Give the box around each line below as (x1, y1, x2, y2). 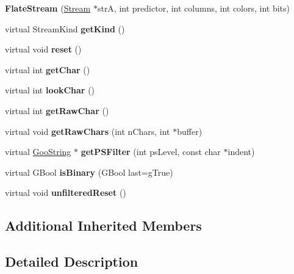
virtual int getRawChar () (5, 104, 109, 117)
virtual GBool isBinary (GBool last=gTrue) (5, 165, 173, 178)
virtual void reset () (5, 43, 82, 56)
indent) (228, 145, 255, 158)
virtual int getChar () (5, 63, 90, 76)
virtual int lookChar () (5, 84, 95, 96)
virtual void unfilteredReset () (5, 186, 126, 199)
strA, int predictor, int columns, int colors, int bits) (97, 2, 290, 14)
